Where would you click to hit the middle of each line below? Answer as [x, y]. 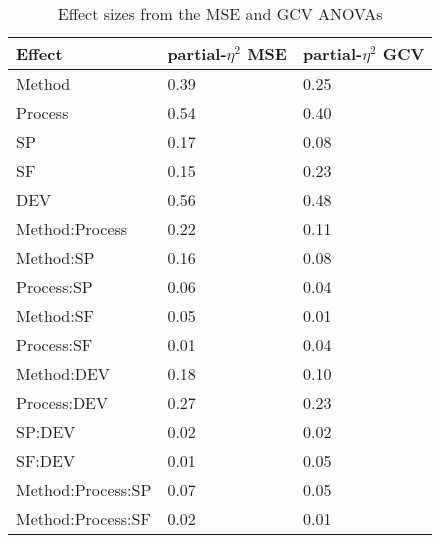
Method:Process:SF [83, 518]
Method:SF [55, 315]
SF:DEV [45, 460]
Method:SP [55, 257]
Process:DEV [62, 402]
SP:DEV [46, 431]
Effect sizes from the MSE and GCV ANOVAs [220, 13]
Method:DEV [63, 373]
